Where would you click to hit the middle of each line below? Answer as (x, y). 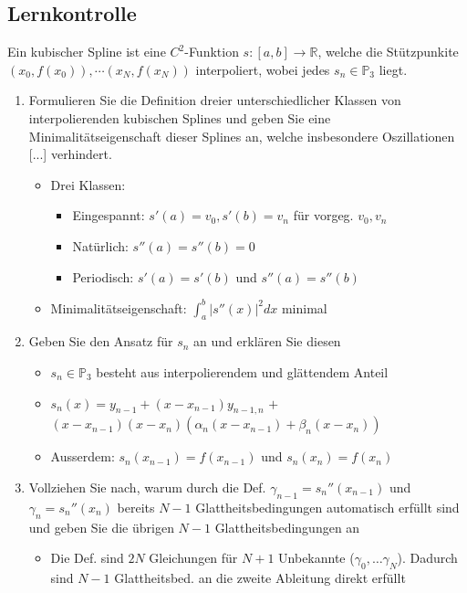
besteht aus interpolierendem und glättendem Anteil (242, 372)
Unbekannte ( (317, 558)
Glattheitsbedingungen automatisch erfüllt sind (327, 507)
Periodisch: (103, 276)
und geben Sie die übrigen (101, 527)
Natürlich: (100, 245)
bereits (136, 507)
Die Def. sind (87, 558)
